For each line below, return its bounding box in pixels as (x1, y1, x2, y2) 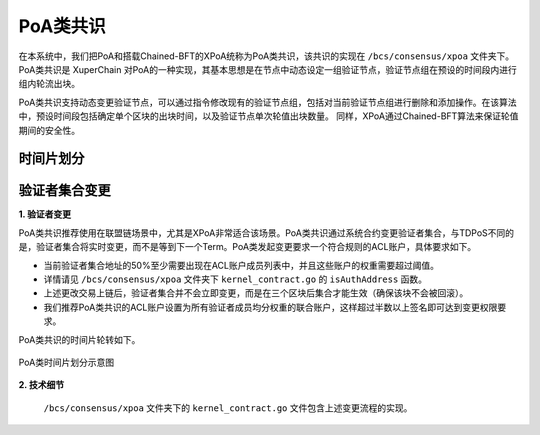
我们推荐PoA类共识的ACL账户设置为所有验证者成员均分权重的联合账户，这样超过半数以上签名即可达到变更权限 (43, 301, 498, 313)
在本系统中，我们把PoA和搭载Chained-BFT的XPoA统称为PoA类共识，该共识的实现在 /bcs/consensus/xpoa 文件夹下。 (18, 50, 515, 62)
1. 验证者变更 (18, 208, 72, 220)
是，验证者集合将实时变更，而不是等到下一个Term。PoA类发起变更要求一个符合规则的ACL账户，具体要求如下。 (18, 241, 477, 253)
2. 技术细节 (18, 379, 65, 391)
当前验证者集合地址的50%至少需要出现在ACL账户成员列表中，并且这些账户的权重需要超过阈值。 (43, 259, 440, 271)
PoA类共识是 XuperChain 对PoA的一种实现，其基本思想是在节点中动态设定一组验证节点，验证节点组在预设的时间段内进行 (18, 63, 517, 75)
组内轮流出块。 (18, 78, 80, 90)
